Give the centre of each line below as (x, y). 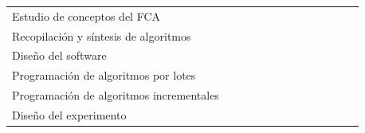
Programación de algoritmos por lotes (104, 75)
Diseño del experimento (69, 114)
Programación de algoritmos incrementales (116, 95)
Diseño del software (59, 55)
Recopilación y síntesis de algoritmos (102, 35)
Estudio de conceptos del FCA (86, 16)
